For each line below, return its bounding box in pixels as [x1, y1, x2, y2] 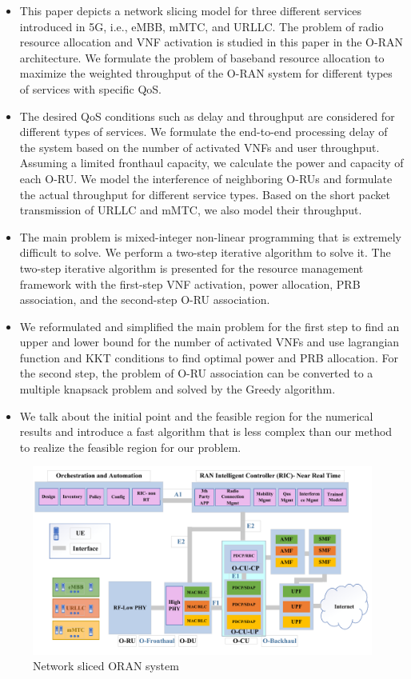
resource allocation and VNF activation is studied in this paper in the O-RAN [19, 34, 403, 50]
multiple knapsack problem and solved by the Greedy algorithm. [19, 381, 336, 397]
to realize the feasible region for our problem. [19, 438, 241, 455]
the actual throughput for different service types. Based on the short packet [19, 186, 390, 202]
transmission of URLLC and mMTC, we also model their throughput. [19, 202, 362, 218]
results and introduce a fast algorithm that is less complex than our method [19, 423, 393, 440]
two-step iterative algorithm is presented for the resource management [19, 259, 364, 276]
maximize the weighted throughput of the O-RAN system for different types [19, 65, 393, 82]
